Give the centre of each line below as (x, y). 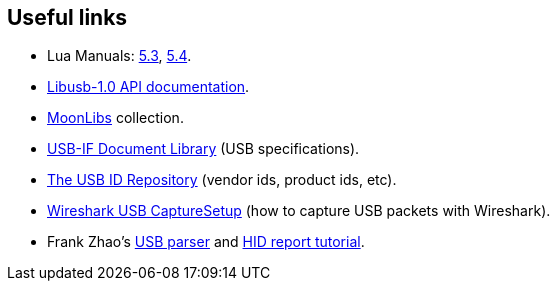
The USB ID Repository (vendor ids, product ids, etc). (222, 180)
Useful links (67, 17)
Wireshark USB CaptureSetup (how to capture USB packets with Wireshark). (299, 211)
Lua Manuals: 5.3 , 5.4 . (119, 56)
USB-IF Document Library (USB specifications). (203, 149)
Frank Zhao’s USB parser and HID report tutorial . (206, 242)
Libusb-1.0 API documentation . (148, 87)
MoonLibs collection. (115, 118)
